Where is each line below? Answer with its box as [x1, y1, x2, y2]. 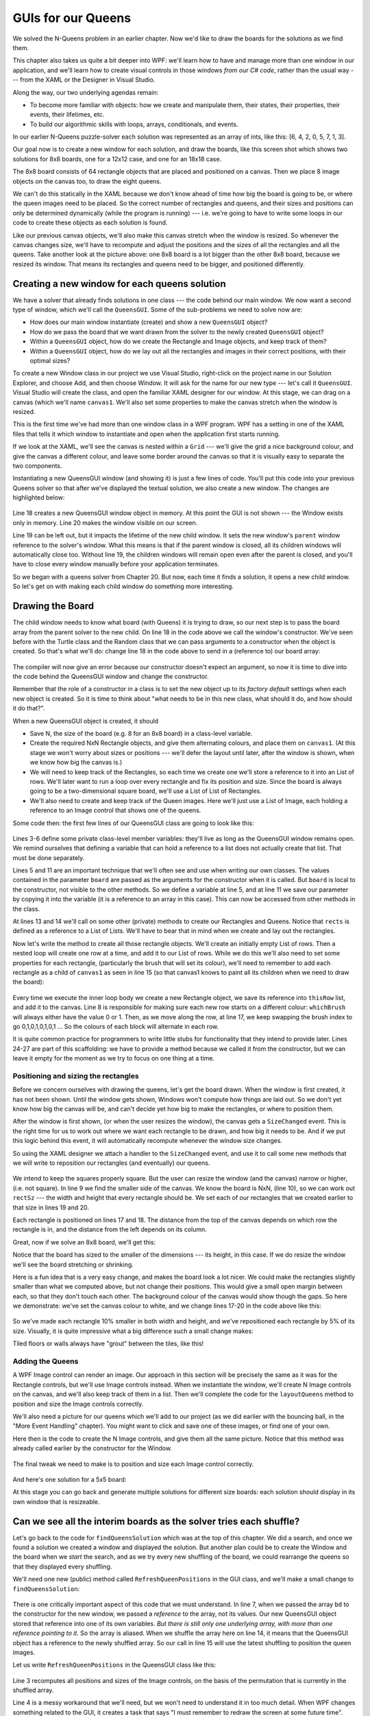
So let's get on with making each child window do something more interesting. [12, 582, 234, 590]
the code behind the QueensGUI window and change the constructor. [12, 673, 209, 681]
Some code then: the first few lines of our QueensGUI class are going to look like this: [12, 819, 254, 827]
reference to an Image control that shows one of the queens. [29, 807, 201, 815]
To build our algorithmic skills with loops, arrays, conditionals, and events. [29, 120, 238, 128]
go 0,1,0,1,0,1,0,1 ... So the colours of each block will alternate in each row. [12, 1022, 219, 1030]
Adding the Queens [12, 1356, 79, 1366]
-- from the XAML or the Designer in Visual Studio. [12, 76, 156, 84]
